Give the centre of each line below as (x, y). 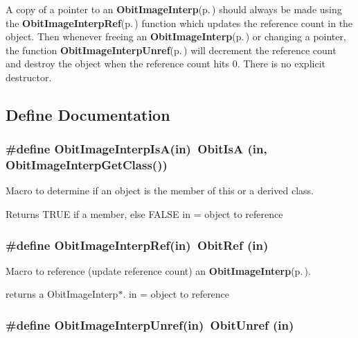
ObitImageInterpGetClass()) (87, 165)
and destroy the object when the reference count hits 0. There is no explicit (165, 64)
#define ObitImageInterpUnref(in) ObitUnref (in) (150, 325)
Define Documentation (88, 114)
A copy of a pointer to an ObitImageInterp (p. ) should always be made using (174, 9)
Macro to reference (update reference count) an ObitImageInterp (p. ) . (158, 270)
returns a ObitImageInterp (62, 294)
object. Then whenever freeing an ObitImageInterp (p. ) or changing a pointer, (176, 36)
